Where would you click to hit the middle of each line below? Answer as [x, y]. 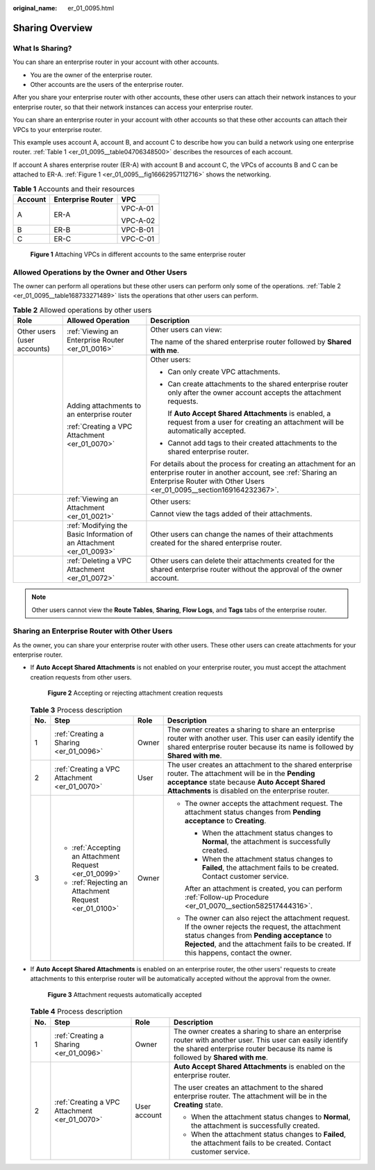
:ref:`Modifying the [97, 526]
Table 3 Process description [76, 710]
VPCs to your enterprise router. [57, 129]
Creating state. [199, 1105]
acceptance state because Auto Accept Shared [246, 782]
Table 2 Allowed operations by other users [82, 310]
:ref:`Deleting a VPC [99, 561]
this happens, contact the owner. [238, 953]
